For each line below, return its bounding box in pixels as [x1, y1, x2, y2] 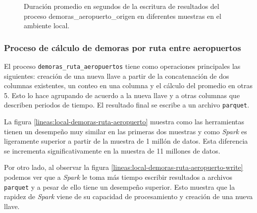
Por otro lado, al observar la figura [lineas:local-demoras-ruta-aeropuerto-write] [4, 162, 243, 172]
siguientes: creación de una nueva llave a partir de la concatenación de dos [4, 70, 229, 81]
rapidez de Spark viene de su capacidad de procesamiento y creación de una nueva [4, 191, 253, 202]
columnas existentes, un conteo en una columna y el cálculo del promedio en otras [4, 80, 253, 91]
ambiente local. [24, 20, 70, 31]
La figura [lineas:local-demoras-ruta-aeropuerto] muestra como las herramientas [4, 116, 245, 127]
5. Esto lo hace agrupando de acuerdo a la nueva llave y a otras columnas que [4, 90, 240, 100]
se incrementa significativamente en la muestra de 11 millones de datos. [4, 145, 220, 156]
